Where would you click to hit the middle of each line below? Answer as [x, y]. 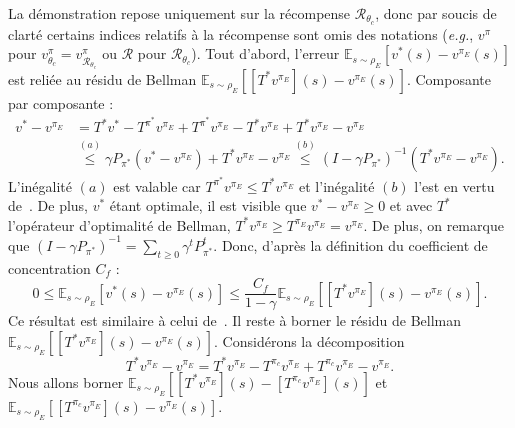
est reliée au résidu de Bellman [102, 78]
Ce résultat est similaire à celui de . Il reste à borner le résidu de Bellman [235, 320]
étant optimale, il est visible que [208, 205]
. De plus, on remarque [433, 224]
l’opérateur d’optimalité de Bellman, [119, 224]
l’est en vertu [454, 185]
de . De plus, [48, 205]
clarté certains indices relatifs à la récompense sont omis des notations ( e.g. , [241, 33]
